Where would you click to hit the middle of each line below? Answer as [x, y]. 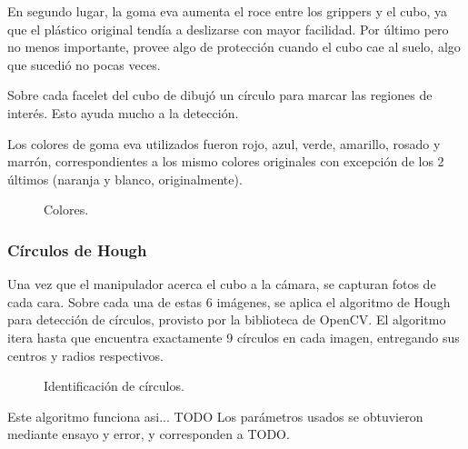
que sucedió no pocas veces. [84, 64]
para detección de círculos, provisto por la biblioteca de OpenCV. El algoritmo [227, 319]
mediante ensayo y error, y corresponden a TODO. [149, 434]
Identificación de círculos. [114, 386]
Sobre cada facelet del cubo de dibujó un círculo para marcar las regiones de [220, 95]
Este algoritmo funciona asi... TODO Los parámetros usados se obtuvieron [215, 416]
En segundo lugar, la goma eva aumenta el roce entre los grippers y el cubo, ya [227, 11]
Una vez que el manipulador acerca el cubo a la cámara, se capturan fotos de [222, 284]
